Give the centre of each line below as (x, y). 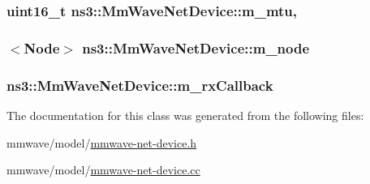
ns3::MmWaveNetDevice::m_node (196, 47)
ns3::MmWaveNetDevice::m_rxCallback (140, 85)
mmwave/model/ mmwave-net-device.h (102, 142)
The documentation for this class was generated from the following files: (185, 115)
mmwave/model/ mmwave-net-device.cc (103, 170)
